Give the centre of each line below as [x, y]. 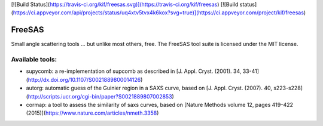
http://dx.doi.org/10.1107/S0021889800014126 [84, 79]
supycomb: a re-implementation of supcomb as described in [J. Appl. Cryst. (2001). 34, [134, 71]
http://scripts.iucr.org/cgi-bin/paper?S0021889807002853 [100, 96]
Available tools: [34, 60]
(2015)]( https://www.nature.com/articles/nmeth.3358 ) [92, 113]
